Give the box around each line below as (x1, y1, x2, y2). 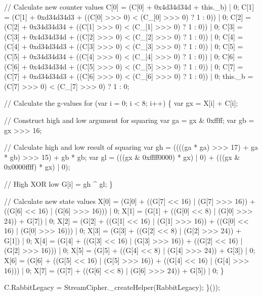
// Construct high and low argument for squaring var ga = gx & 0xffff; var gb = (4, 114, 254, 125)
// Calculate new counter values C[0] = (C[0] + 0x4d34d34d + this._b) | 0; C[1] (4, 2, 254, 12)
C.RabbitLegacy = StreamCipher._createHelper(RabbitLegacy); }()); (4, 282, 220, 292)
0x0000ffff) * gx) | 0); (4, 161, 70, 172)
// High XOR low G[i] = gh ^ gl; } (4, 178, 113, 189)
